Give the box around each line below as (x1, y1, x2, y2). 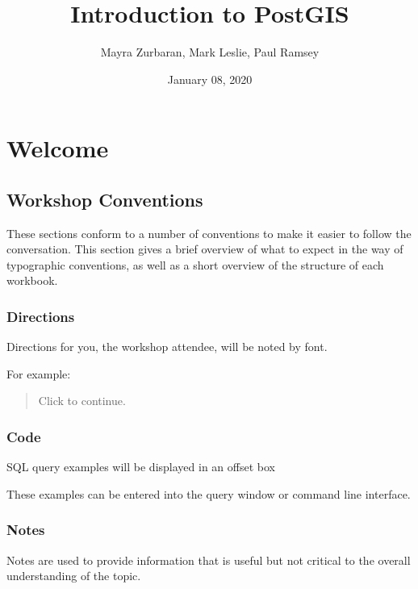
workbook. (6, 272, 58, 289)
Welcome (6, 132, 109, 165)
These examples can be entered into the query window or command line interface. (6, 485, 411, 502)
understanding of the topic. (6, 567, 141, 584)
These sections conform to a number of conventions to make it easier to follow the (6, 224, 412, 241)
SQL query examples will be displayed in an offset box (6, 458, 275, 475)
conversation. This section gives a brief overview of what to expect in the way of (6, 240, 403, 257)
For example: (6, 365, 71, 382)
